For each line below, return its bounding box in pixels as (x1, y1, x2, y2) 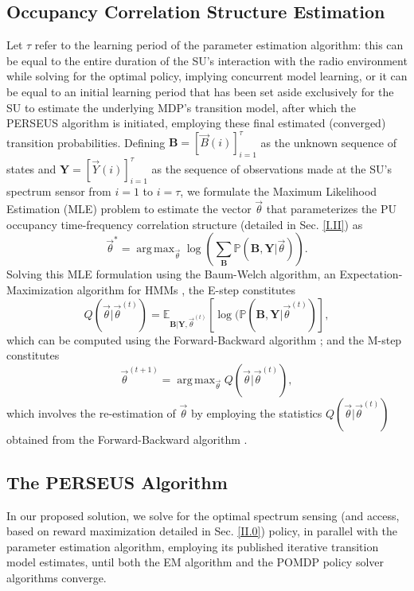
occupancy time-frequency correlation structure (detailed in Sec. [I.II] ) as (6, 216, 363, 232)
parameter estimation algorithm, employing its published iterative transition (6, 538, 379, 554)
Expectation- (339, 266, 403, 282)
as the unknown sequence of (260, 134, 396, 150)
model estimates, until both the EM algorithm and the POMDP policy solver (6, 554, 385, 570)
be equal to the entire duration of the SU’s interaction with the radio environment (6, 52, 408, 68)
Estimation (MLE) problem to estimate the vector (6, 200, 252, 217)
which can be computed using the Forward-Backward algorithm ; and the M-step (6, 331, 402, 348)
